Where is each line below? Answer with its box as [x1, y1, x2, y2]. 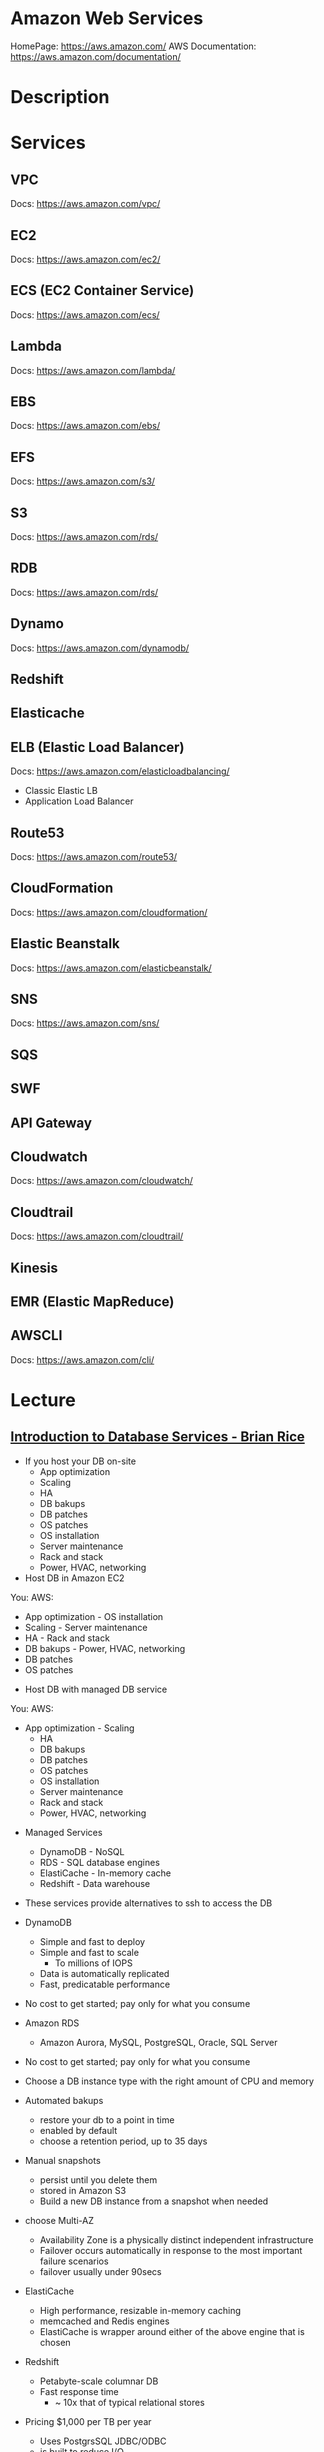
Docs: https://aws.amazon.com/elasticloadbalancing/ [10, 765, 230, 777]
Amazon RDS [24, 2017, 80, 2029]
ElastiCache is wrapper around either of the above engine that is [39, 2325, 305, 2337]
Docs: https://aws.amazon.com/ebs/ [10, 420, 161, 432]
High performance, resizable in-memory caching [39, 2304, 242, 2316]
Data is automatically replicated [39, 1967, 170, 1979]
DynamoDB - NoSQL [39, 1845, 125, 1857]
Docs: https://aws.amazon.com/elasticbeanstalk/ [10, 962, 212, 974]
